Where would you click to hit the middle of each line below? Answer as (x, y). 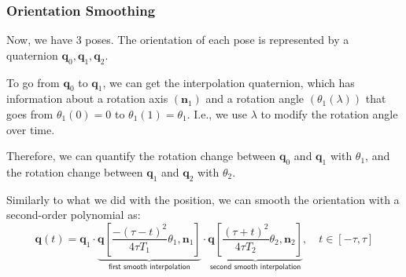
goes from (30, 114)
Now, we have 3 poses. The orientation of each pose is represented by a (178, 40)
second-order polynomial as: (74, 215)
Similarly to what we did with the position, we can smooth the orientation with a (203, 199)
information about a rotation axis (87, 98)
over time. (31, 129)
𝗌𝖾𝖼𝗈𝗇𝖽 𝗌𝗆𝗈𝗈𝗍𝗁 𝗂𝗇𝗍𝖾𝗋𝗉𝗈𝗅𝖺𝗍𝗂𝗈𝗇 (255, 266)
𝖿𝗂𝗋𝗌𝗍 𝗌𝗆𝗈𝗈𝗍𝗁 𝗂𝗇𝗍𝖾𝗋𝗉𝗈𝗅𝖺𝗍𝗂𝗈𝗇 (149, 266)
